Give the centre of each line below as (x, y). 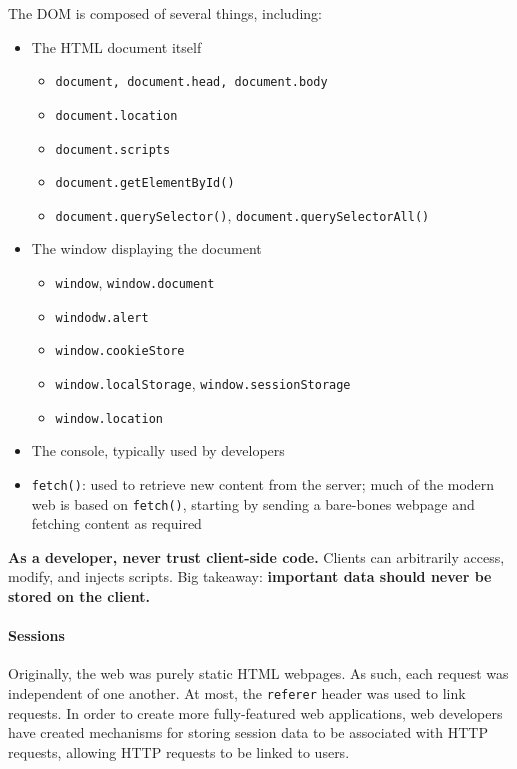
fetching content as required (116, 523)
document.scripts (113, 149)
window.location (109, 418)
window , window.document (135, 282)
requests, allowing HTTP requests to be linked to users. (179, 751)
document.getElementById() (145, 183)
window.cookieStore (120, 351)
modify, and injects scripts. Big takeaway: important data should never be (250, 576)
